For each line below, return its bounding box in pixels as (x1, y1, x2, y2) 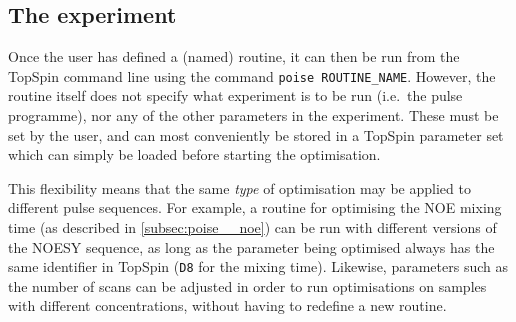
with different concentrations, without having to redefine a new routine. (8, 295, 447, 316)
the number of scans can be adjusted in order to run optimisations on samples (8, 275, 487, 296)
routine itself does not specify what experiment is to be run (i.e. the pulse (8, 85, 463, 106)
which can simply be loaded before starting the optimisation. (8, 144, 381, 165)
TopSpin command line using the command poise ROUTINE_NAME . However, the (8, 65, 496, 86)
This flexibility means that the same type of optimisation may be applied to (8, 177, 471, 198)
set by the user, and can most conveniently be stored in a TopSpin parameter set (8, 124, 504, 145)
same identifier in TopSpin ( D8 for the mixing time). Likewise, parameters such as (8, 256, 508, 277)
